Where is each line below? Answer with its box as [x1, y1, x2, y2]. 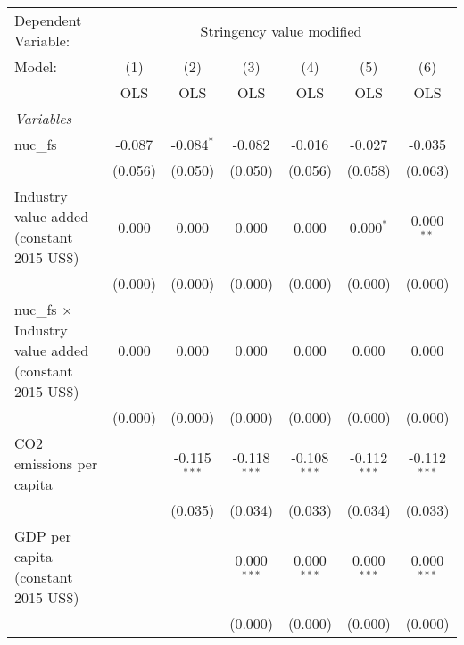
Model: [14, 56, 58, 77]
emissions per [14, 453, 98, 474]
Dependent [14, 10, 82, 30]
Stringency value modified [200, 20, 362, 41]
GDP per [14, 525, 71, 546]
